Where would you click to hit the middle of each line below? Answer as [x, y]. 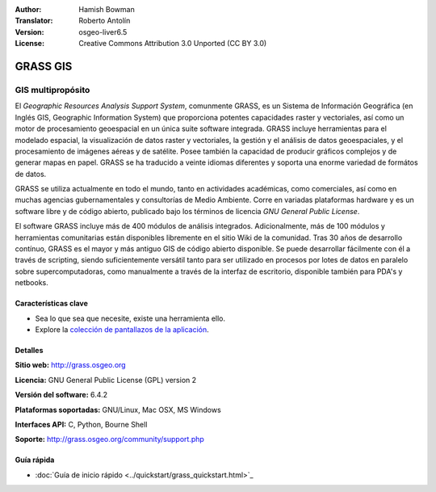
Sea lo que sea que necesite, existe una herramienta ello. [130, 318]
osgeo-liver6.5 [103, 32]
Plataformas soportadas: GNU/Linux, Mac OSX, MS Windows [118, 410]
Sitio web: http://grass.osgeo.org [70, 365]
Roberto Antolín [105, 21]
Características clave [52, 304]
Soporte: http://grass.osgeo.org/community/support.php [110, 439]
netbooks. [31, 283]
